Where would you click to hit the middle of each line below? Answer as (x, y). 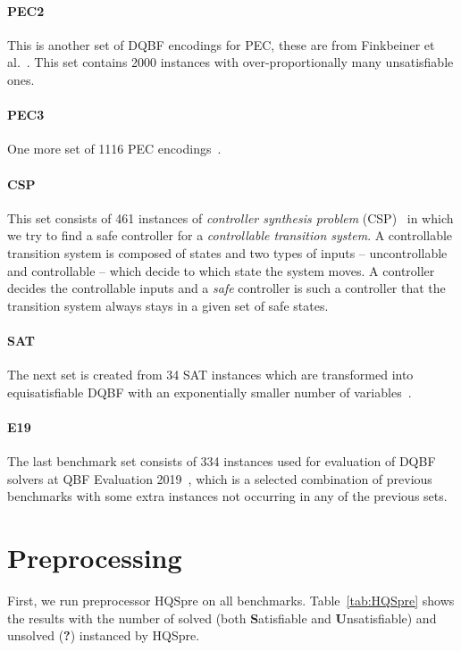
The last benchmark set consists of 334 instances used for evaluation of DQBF (222, 461)
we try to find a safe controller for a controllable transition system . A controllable (230, 235)
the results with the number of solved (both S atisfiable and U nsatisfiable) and (222, 618)
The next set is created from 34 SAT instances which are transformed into (210, 375)
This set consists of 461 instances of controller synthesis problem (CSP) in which (230, 217)
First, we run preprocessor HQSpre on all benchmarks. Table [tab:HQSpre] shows (231, 601)
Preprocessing (95, 558)
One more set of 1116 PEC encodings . (114, 149)
